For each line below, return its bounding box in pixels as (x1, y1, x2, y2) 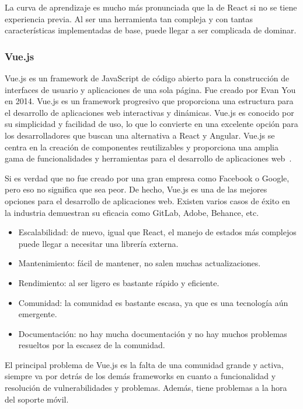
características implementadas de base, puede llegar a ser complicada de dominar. (5, 24, 297, 36)
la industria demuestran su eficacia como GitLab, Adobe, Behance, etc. (5, 206, 259, 218)
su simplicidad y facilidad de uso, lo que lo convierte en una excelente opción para (5, 118, 298, 130)
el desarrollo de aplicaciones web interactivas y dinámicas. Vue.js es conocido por (5, 106, 294, 118)
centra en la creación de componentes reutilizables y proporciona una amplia (5, 140, 278, 153)
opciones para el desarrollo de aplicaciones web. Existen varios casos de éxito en (5, 194, 290, 207)
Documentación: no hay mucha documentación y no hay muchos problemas (18, 327, 287, 339)
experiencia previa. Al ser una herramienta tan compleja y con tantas (5, 12, 253, 25)
